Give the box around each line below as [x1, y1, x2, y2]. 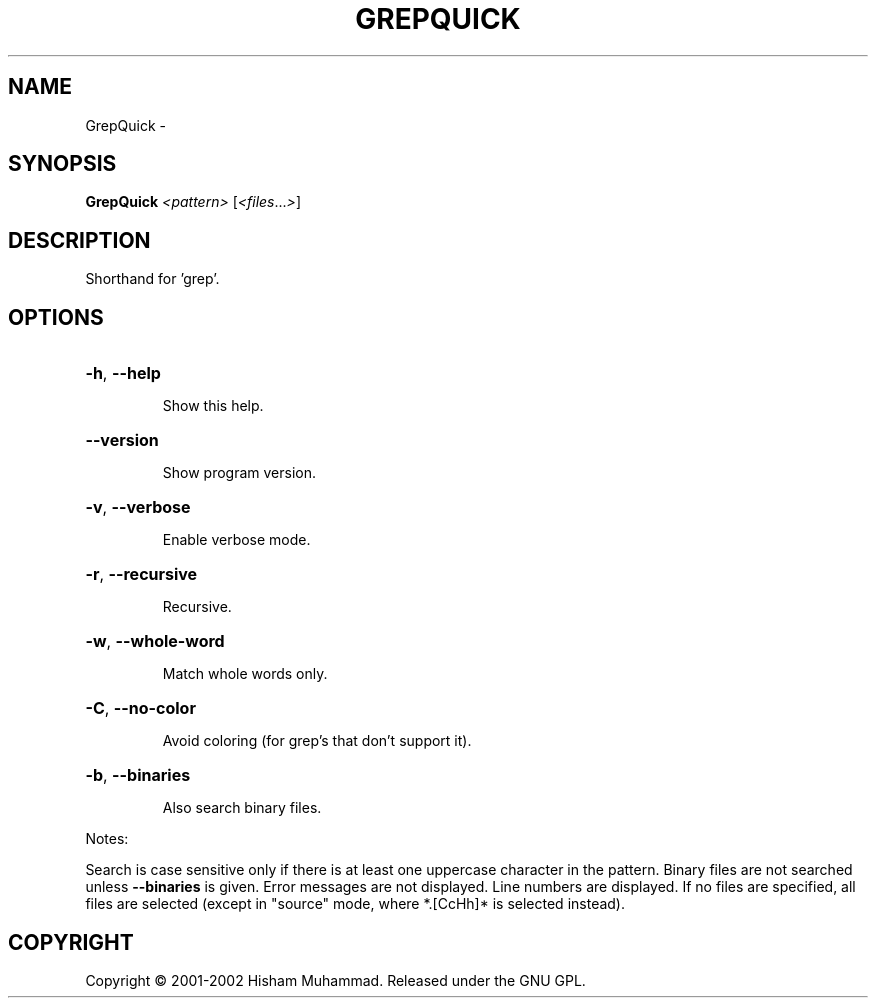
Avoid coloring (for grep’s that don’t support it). [162, 732, 472, 750]
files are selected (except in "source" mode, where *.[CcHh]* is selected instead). [85, 895, 625, 913]
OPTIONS [8, 304, 104, 330]
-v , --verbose [85, 497, 191, 518]
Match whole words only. [162, 665, 328, 683]
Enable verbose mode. [162, 531, 311, 549]
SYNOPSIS [8, 151, 117, 177]
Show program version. [162, 464, 317, 482]
